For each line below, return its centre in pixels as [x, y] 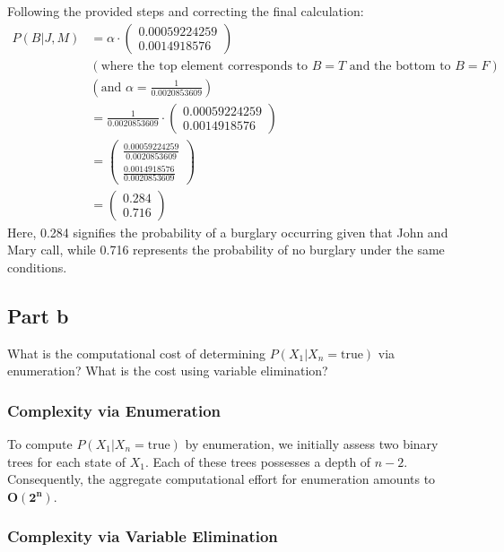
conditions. [37, 267]
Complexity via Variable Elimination [143, 536]
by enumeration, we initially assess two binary [312, 443]
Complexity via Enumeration [114, 410]
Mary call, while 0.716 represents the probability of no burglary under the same [226, 250]
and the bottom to [400, 66]
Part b [38, 315]
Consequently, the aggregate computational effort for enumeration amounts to [222, 479]
